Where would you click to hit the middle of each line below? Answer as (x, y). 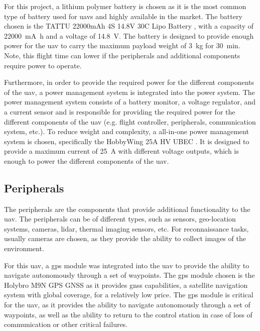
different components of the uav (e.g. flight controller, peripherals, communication (130, 121)
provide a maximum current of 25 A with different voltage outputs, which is (121, 151)
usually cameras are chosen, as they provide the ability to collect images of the (125, 238)
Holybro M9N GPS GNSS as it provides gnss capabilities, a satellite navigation (126, 285)
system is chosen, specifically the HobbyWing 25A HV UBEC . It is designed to (127, 141)
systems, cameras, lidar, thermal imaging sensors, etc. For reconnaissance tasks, (126, 228)
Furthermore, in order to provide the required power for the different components (129, 82)
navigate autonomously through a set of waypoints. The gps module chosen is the (129, 275)
